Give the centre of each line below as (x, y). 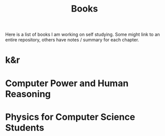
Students (25, 128)
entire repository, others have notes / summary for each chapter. (72, 40)
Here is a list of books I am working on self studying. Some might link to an (82, 35)
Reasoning (28, 94)
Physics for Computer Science (70, 117)
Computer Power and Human (67, 83)
